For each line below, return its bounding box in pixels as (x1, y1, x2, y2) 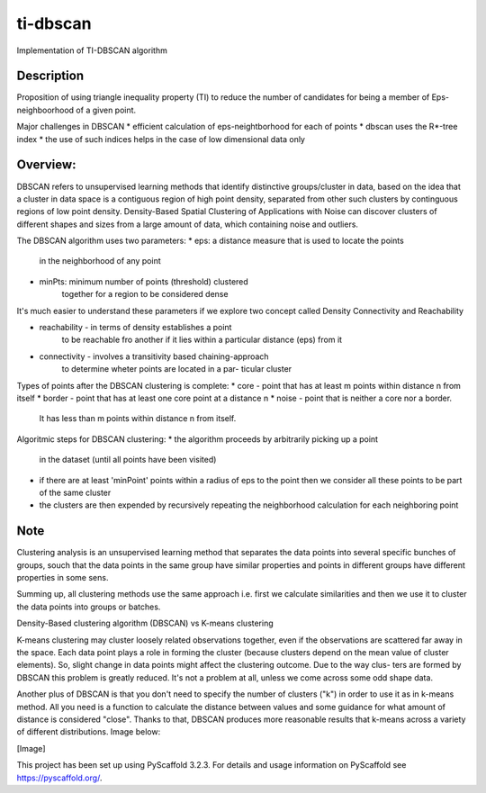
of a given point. (76, 104, 137, 115)
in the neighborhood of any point (39, 256, 161, 266)
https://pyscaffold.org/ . (16, 772, 103, 783)
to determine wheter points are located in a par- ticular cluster (61, 364, 292, 374)
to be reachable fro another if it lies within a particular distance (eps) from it (61, 334, 342, 346)
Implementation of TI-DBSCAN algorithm (16, 45, 168, 56)
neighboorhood (16, 104, 75, 115)
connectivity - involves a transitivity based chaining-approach (39, 351, 269, 362)
